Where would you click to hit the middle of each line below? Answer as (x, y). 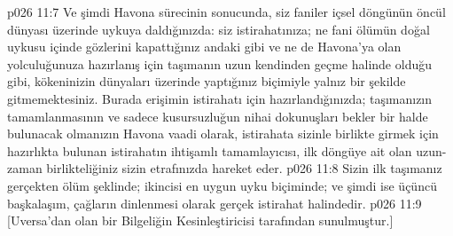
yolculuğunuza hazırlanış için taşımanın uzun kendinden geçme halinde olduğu (219, 63)
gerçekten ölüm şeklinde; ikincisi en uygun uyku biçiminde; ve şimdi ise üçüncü (222, 185)
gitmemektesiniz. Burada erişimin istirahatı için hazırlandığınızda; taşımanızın (220, 98)
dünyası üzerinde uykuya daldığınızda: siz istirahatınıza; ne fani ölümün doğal (219, 29)
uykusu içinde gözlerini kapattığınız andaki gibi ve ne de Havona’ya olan (204, 47)
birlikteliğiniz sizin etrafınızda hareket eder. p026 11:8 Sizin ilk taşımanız (244, 168)
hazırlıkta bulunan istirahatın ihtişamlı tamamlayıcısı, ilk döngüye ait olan (210, 150)
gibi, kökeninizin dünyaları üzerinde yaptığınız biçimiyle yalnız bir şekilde (207, 81)
